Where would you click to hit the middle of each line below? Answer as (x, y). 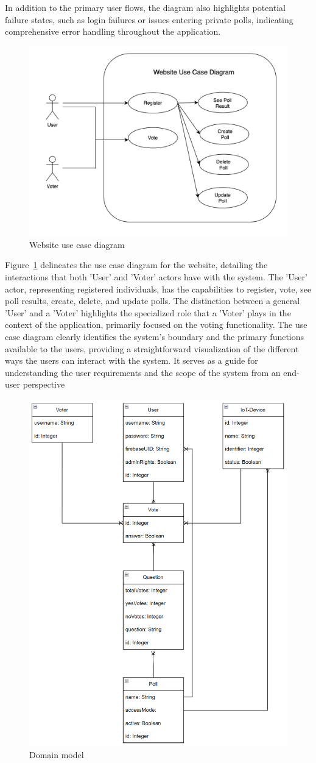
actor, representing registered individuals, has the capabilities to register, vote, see (158, 289)
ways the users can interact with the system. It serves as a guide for (132, 360)
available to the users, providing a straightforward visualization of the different (152, 348)
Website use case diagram (77, 244)
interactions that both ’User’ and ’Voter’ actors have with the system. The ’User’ (156, 276)
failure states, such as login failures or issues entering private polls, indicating (149, 19)
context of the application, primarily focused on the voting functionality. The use (156, 325)
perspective (44, 384)
